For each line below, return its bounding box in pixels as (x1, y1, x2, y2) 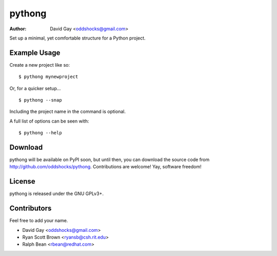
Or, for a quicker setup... (9, 85, 61, 91)
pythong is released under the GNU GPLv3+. (9, 190, 104, 197)
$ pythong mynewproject (18, 74, 78, 80)
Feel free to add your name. (9, 218, 68, 224)
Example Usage (9, 48, 61, 57)
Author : (9, 26, 27, 32)
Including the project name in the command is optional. (9, 108, 126, 115)
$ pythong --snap (18, 97, 62, 103)
